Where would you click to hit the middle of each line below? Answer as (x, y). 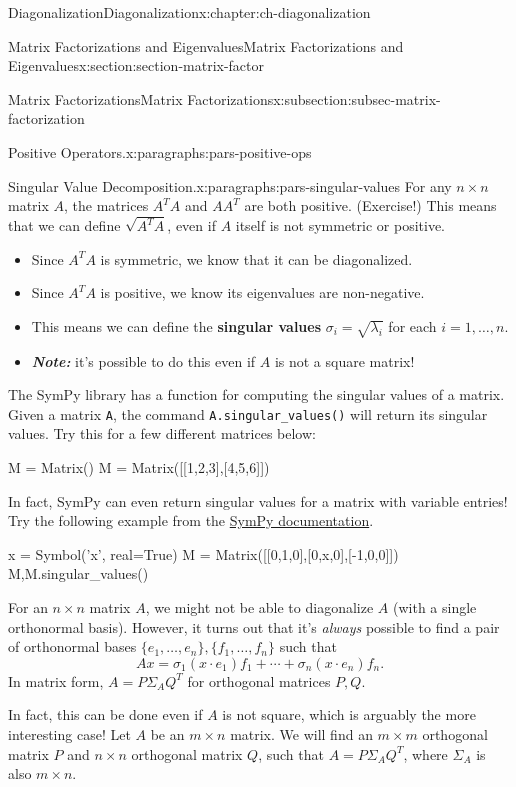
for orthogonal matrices (259, 680)
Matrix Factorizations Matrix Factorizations (141, 98)
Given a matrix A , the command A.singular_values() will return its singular (248, 413)
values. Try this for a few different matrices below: (162, 433)
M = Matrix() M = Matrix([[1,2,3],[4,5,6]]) (139, 467)
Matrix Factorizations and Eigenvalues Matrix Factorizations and (206, 45)
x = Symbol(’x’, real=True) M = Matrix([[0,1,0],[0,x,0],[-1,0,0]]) (203, 553)
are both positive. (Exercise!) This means (370, 205)
